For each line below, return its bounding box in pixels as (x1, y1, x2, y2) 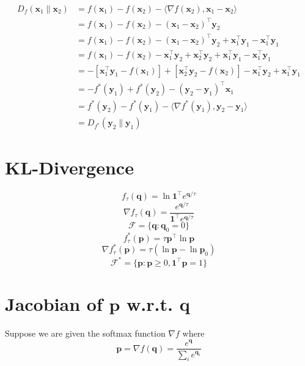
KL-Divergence (5, 154, 134, 179)
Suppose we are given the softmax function (5, 326, 166, 339)
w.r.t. (127, 291, 173, 316)
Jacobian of (5, 291, 103, 316)
